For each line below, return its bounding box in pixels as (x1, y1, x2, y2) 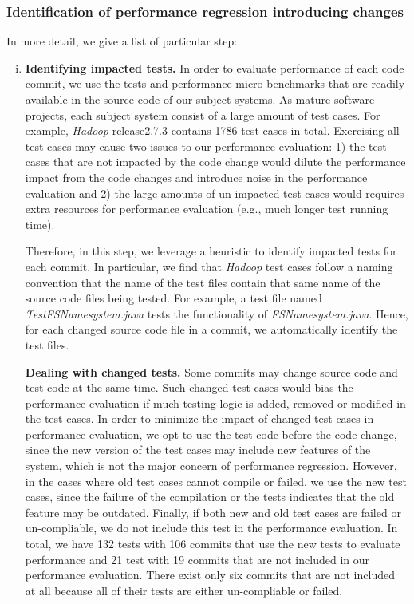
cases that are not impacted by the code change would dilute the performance (25, 153, 406, 170)
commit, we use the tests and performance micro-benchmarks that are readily (25, 75, 405, 92)
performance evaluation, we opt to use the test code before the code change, (25, 425, 397, 442)
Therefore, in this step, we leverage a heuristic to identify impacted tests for (25, 243, 397, 259)
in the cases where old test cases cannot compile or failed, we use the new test (25, 472, 407, 489)
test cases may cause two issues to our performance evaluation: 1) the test (25, 137, 387, 154)
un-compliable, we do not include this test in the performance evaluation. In (25, 519, 398, 536)
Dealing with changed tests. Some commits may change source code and (25, 363, 398, 380)
